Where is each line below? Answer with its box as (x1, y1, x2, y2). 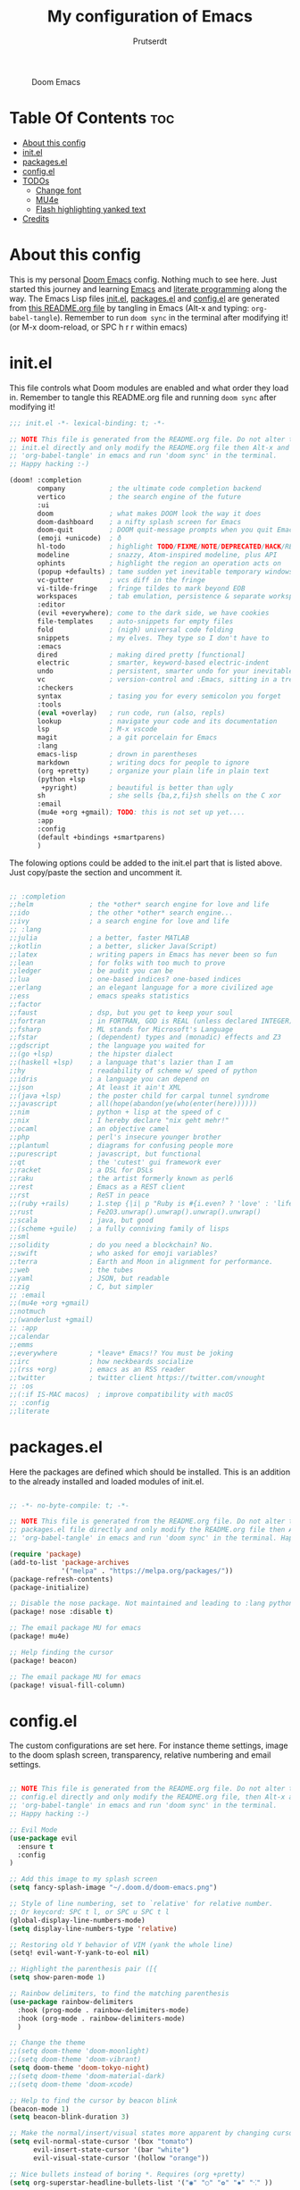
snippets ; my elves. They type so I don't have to (37, 633, 270, 642)
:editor (37, 600, 66, 609)
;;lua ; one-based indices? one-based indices (9, 975, 242, 984)
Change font (35, 185, 82, 196)
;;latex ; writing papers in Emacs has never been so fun (9, 949, 278, 959)
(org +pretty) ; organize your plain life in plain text (37, 766, 270, 775)
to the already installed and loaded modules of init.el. (9, 1475, 204, 1486)
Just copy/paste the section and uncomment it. (9, 866, 183, 877)
